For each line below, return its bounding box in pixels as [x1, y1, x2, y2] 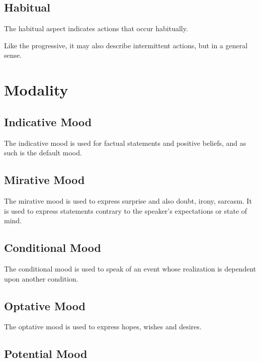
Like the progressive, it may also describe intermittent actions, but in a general [4, 40, 248, 50]
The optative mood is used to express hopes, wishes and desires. [4, 321, 202, 332]
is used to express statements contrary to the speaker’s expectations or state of [4, 205, 247, 216]
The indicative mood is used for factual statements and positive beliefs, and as [4, 137, 246, 148]
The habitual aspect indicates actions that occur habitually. [4, 23, 188, 34]
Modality [4, 79, 68, 100]
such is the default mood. [4, 147, 82, 158]
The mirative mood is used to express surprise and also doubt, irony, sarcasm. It [4, 195, 252, 206]
